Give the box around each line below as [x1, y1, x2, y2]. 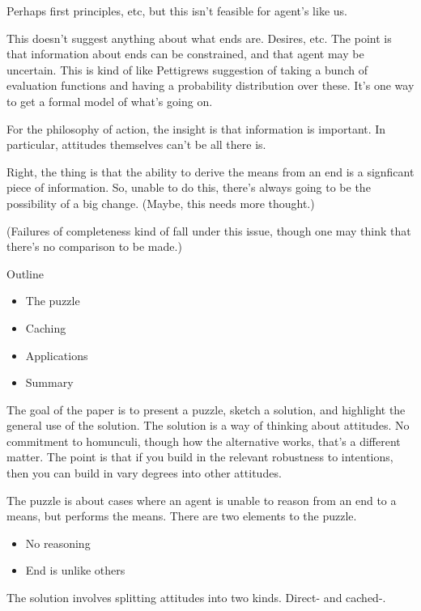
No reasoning [25, 534, 91, 551]
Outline [6, 265, 44, 282]
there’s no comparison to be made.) [6, 238, 182, 255]
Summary [25, 374, 74, 391]
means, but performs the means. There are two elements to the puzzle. [6, 507, 357, 524]
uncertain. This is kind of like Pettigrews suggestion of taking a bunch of [6, 61, 368, 78]
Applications [25, 346, 88, 363]
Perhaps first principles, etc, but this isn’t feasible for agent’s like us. [6, 2, 347, 19]
